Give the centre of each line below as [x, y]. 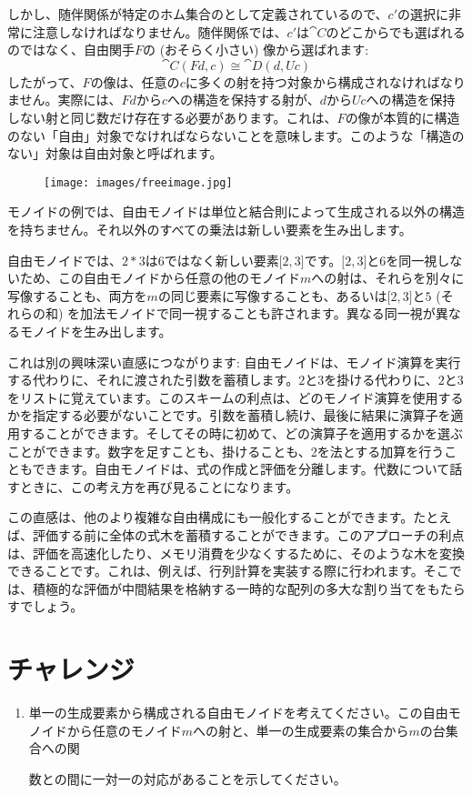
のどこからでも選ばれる [396, 31]
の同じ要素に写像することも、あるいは [272, 295]
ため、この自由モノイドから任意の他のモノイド [160, 278]
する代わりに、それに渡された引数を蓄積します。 [153, 380]
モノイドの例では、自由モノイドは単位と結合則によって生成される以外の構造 [236, 211]
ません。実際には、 [65, 100]
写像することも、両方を [77, 295]
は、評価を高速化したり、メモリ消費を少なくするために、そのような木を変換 [236, 553]
